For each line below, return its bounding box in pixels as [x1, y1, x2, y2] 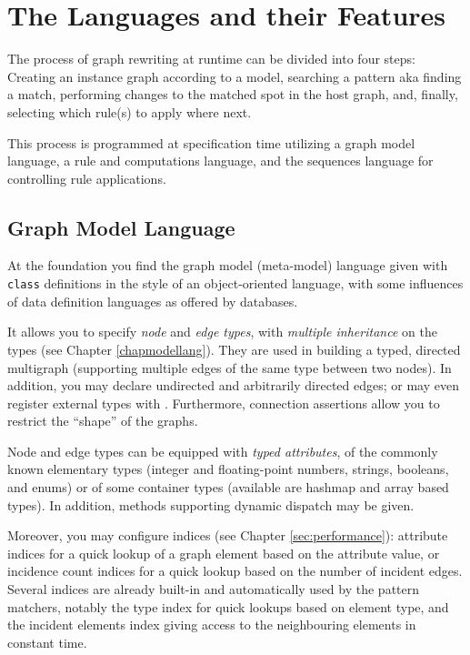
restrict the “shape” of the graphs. [7, 411, 198, 430]
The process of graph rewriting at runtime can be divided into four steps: [7, 49, 415, 68]
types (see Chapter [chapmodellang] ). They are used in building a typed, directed [7, 339, 461, 358]
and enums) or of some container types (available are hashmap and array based [7, 478, 449, 497]
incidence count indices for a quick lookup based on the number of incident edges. [7, 561, 463, 580]
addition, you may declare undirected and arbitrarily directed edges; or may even [7, 376, 459, 395]
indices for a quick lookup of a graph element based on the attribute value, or [7, 543, 440, 562]
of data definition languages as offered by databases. [7, 291, 298, 310]
